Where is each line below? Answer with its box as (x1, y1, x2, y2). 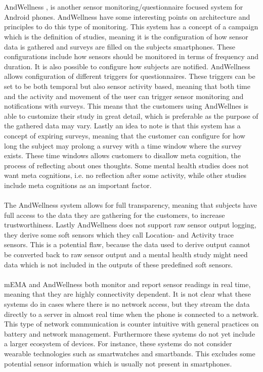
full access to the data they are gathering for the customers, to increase (4, 209, 225, 220)
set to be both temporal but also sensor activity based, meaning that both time (4, 80, 250, 91)
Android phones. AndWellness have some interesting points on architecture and (4, 11, 250, 22)
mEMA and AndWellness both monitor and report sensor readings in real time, (4, 278, 251, 289)
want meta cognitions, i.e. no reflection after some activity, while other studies (4, 170, 247, 180)
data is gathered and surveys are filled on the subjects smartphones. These (4, 41, 235, 52)
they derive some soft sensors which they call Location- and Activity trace (4, 229, 234, 240)
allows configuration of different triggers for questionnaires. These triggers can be (4, 71, 255, 81)
